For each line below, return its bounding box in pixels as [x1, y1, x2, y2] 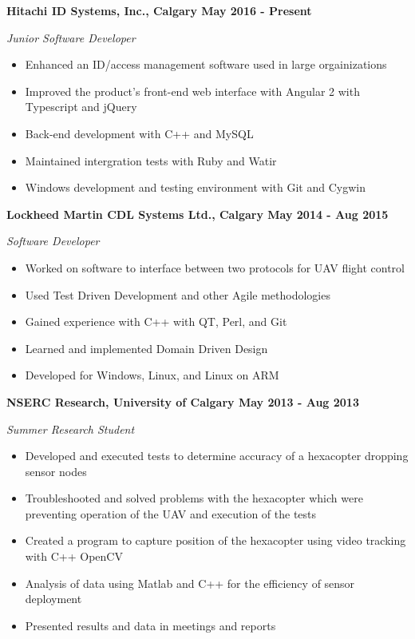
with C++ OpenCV [25, 548, 123, 565]
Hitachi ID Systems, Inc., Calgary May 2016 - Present [6, 2, 312, 18]
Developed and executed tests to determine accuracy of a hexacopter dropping [25, 447, 409, 464]
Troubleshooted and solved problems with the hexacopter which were [25, 490, 363, 506]
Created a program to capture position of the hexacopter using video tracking [25, 532, 406, 549]
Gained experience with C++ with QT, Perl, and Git [25, 313, 287, 330]
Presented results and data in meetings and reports [25, 617, 276, 633]
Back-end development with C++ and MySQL [25, 125, 254, 141]
